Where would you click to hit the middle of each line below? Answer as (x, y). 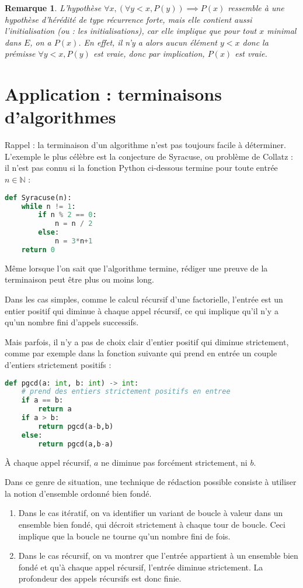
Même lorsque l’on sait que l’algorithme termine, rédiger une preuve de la (136, 268)
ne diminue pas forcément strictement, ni (174, 462)
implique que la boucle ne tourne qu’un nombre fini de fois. (124, 536)
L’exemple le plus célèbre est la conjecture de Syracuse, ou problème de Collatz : (149, 156)
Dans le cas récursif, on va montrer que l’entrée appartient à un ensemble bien (158, 556)
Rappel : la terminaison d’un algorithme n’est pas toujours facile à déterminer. (145, 145)
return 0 (38, 250)
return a (55, 409)
